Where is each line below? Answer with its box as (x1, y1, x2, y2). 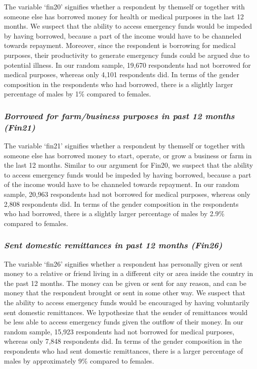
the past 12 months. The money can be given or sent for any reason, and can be (4, 277, 247, 288)
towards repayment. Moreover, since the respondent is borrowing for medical (4, 40, 236, 50)
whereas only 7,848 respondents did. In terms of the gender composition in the (4, 336, 242, 346)
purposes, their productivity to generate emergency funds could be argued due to (4, 49, 250, 60)
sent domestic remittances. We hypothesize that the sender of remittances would (4, 307, 248, 317)
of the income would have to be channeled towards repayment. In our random (4, 179, 239, 189)
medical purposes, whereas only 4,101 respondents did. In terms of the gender (4, 69, 239, 80)
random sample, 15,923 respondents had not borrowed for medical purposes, (4, 326, 235, 336)
